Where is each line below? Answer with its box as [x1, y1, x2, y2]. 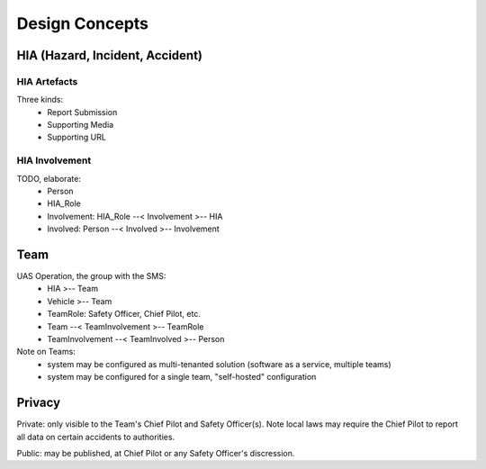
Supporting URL [47, 131, 107, 143]
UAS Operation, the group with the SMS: [16, 271, 166, 282]
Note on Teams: [16, 347, 76, 357]
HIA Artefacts [16, 75, 78, 87]
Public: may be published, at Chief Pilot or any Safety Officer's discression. [16, 447, 295, 458]
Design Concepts [16, 14, 148, 33]
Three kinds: [16, 95, 63, 105]
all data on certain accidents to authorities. [16, 431, 175, 442]
